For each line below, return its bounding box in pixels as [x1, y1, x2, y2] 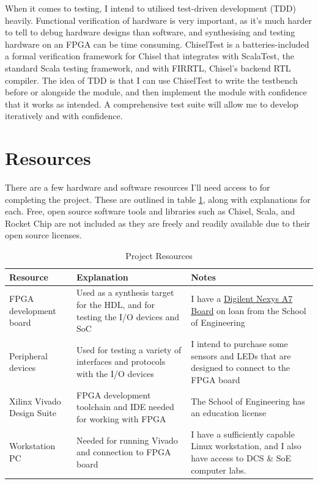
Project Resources [125, 249, 193, 262]
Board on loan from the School [191, 304, 306, 317]
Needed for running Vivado [76, 433, 178, 446]
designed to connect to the [191, 361, 290, 374]
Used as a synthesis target [76, 286, 174, 299]
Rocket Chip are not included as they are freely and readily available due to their [5, 216, 311, 229]
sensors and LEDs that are [191, 349, 291, 362]
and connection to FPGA [76, 446, 171, 458]
